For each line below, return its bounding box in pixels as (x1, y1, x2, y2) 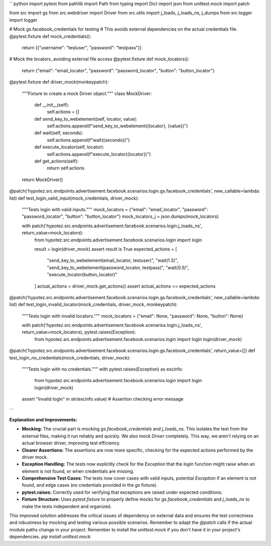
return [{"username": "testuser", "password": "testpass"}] (22, 44, 142, 50)
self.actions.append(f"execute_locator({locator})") (47, 151, 151, 157)
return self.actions (47, 165, 85, 171)
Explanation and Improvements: (9, 416, 77, 422)
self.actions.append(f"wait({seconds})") (47, 137, 130, 143)
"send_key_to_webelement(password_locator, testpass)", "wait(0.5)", (47, 264, 189, 270)
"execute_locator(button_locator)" (47, 271, 117, 278)
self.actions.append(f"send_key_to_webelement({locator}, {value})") (47, 123, 188, 129)
